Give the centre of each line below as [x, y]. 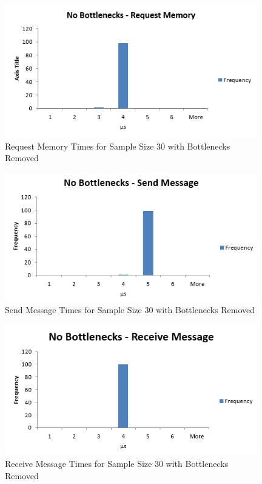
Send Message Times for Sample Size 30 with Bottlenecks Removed [130, 310]
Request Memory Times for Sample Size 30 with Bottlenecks [118, 146]
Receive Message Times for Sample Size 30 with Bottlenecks [117, 464]
